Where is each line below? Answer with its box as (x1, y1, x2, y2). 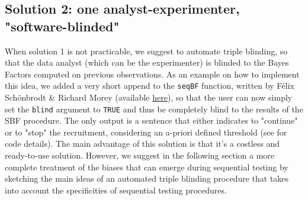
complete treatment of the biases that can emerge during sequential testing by (5, 160, 288, 173)
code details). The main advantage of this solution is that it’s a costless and (5, 137, 280, 150)
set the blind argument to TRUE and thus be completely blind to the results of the (5, 102, 303, 115)
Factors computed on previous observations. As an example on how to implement (5, 67, 300, 80)
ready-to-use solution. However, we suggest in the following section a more (5, 149, 275, 162)
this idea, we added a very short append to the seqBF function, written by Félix (5, 79, 294, 92)
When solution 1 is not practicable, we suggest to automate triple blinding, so (5, 44, 288, 57)
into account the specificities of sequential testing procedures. (5, 183, 227, 196)
